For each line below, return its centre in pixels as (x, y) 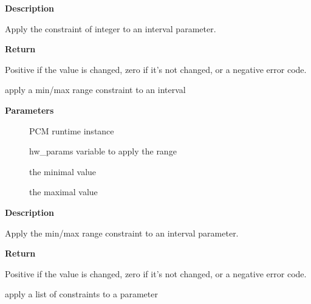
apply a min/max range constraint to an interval (95, 90)
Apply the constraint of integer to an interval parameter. (111, 28)
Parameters (29, 110)
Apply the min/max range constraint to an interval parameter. (122, 233)
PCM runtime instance (72, 130)
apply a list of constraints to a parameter (81, 294)
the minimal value (63, 171)
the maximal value (63, 192)
